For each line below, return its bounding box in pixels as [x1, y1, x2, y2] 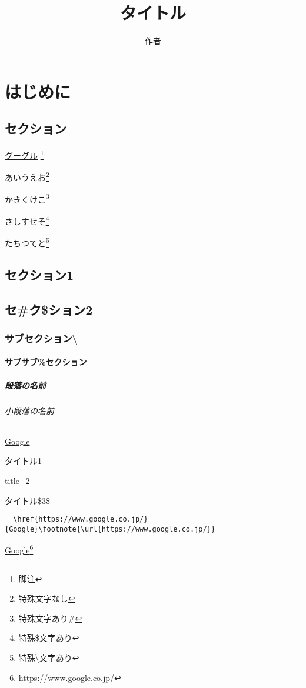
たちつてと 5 [5, 235, 49, 249]
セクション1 [5, 265, 74, 283]
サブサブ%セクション [5, 356, 87, 368]
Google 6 [5, 542, 34, 556]
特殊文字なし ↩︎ [18, 592, 75, 604]
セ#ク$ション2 [5, 300, 93, 318]
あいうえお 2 [5, 169, 49, 183]
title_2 [5, 474, 30, 486]
